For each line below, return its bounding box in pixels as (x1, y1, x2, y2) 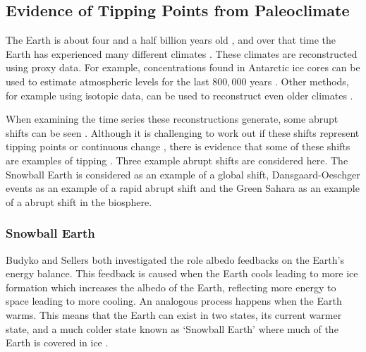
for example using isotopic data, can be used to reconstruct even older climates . (6, 87, 353, 102)
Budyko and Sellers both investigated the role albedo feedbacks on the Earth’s (6, 252, 344, 267)
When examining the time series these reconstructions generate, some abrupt (6, 111, 338, 126)
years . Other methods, (250, 73, 349, 88)
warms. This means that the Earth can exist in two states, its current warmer (6, 307, 342, 322)
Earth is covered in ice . (6, 335, 109, 350)
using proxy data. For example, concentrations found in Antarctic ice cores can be (6, 60, 360, 75)
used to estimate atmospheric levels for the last (6, 73, 209, 88)
